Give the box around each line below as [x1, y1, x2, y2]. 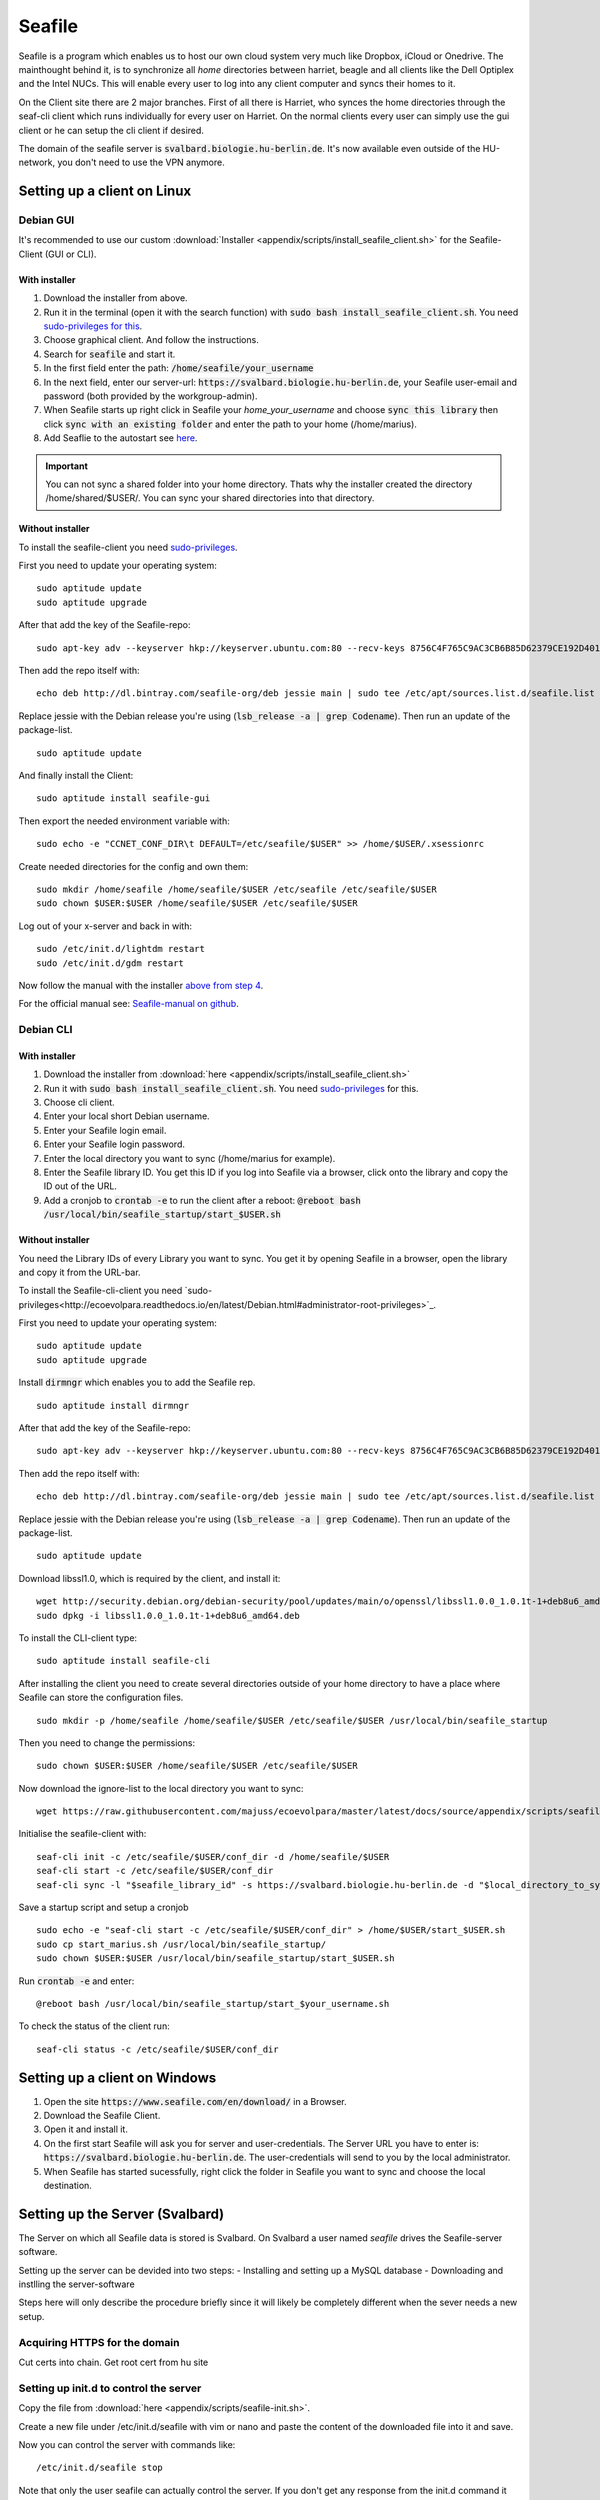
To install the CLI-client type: [18, 1631, 138, 1644]
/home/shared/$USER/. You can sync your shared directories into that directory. [45, 492, 375, 504]
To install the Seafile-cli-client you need [18, 1285, 183, 1297]
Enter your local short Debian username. [43, 1110, 210, 1122]
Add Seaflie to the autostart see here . [43, 432, 198, 444]
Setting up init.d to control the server [18, 2381, 202, 2395]
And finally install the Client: [18, 769, 134, 781]
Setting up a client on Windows [18, 2069, 217, 2086]
